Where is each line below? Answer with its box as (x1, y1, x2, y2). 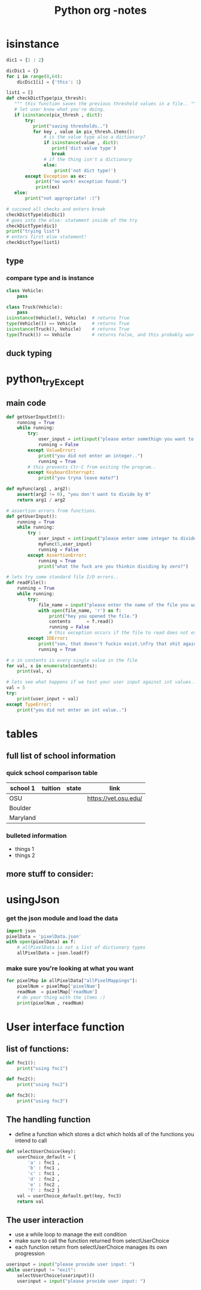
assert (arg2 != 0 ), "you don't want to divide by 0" (17, 492, 151, 498)
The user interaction (6, 1215, 84, 1225)
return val (17, 1198, 44, 1204)
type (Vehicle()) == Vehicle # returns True (6, 321, 130, 327)
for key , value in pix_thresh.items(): (32, 129, 135, 135)
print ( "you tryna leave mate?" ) (38, 475, 119, 481)
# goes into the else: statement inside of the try (6, 217, 138, 223)
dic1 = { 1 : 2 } (6, 57, 44, 63)
